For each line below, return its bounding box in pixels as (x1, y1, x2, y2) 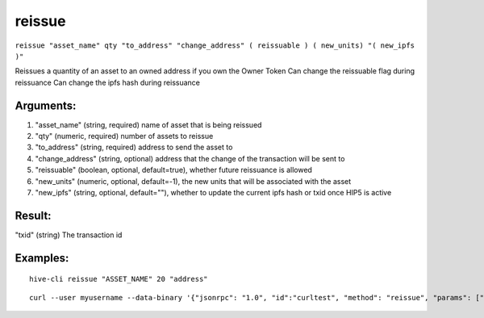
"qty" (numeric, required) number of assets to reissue (35, 132, 214, 141)
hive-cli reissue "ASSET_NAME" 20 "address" (29, 274, 209, 284)
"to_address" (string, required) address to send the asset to (35, 142, 233, 153)
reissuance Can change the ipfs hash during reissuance (15, 77, 201, 87)
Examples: (15, 251, 69, 265)
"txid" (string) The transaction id (15, 230, 123, 240)
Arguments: (15, 98, 77, 112)
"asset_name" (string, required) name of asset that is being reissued (35, 119, 262, 129)
